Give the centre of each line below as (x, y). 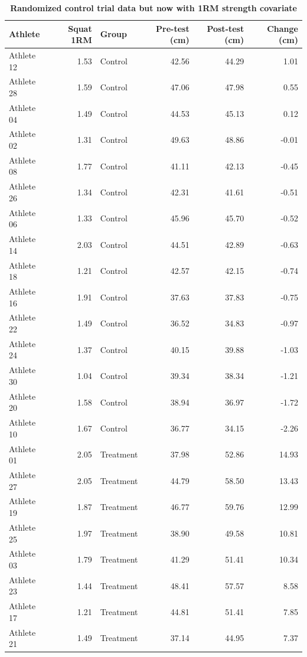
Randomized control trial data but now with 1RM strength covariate (153, 8)
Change (282, 28)
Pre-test (173, 28)
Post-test (226, 28)
